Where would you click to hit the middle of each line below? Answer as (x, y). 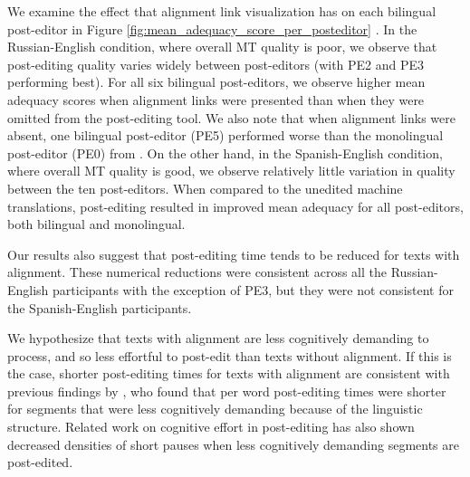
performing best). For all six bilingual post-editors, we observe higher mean (216, 82)
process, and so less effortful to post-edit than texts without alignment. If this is (230, 355)
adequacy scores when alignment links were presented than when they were (216, 99)
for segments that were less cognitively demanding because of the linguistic (215, 409)
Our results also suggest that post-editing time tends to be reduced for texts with (234, 254)
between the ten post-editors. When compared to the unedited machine (205, 188)
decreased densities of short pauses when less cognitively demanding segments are (233, 444)
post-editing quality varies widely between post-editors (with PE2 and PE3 (216, 64)
